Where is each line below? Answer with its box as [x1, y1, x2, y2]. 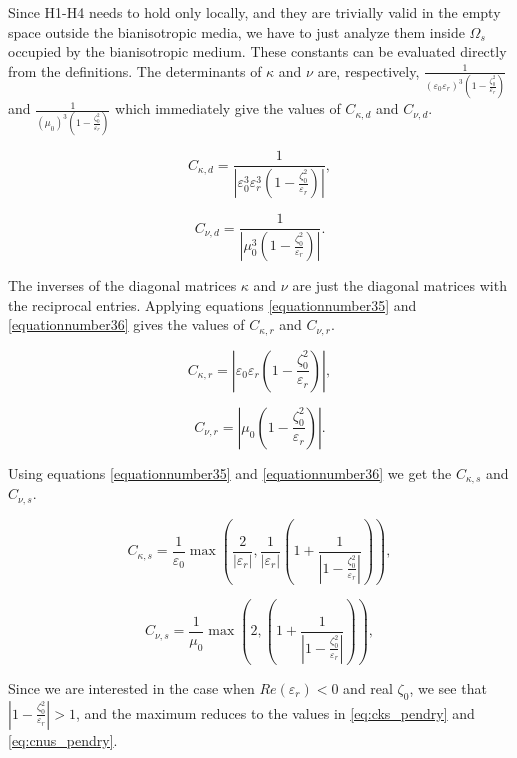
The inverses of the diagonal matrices [8, 275, 237, 296]
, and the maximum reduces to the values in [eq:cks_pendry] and [75, 702, 475, 723]
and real [343, 677, 393, 698]
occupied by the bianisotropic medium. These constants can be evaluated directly [8, 41, 507, 62]
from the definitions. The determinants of [8, 60, 262, 81]
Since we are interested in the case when [8, 677, 255, 698]
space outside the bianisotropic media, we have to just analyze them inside [8, 21, 465, 42]
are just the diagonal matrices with [292, 275, 507, 296]
